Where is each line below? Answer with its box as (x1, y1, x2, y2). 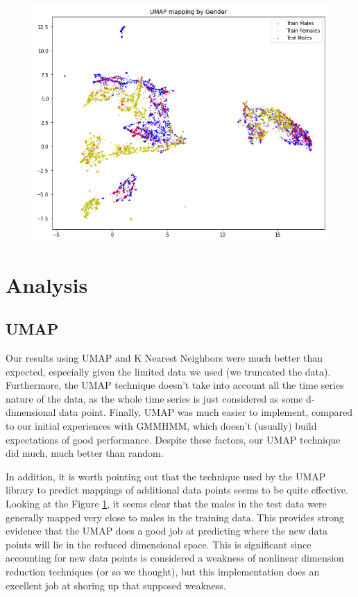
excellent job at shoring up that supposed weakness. (6, 578, 226, 592)
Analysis (6, 270, 88, 298)
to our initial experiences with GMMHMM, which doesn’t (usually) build (6, 419, 317, 433)
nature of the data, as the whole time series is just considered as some (6, 391, 303, 405)
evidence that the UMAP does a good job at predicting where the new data (6, 523, 327, 538)
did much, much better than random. (6, 446, 164, 460)
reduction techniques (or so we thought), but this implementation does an (6, 564, 320, 578)
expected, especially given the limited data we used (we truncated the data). (6, 364, 331, 378)
